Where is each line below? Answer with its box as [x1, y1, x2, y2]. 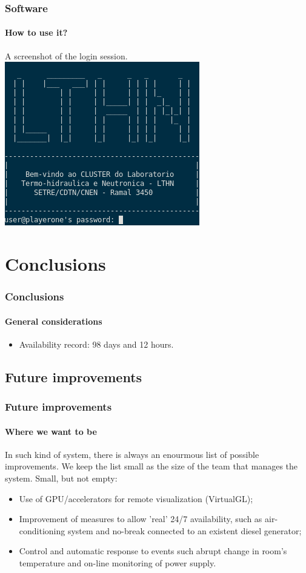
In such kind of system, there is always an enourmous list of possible [5, 448, 259, 460]
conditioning [19, 524, 65, 537]
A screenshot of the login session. [5, 49, 128, 62]
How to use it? [5, 26, 68, 39]
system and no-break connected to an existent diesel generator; [67, 524, 302, 537]
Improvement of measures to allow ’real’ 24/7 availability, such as [19, 512, 262, 525]
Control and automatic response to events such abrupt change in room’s [19, 545, 287, 557]
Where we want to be [5, 425, 97, 437]
